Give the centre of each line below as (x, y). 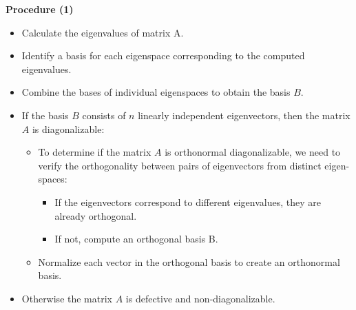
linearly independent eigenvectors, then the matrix (244, 115)
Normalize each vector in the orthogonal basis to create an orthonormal (189, 261)
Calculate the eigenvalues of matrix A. (103, 32)
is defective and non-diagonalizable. (200, 298)
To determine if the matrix (95, 152)
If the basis (45, 115)
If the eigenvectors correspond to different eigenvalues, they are (188, 201)
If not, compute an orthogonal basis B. (136, 239)
